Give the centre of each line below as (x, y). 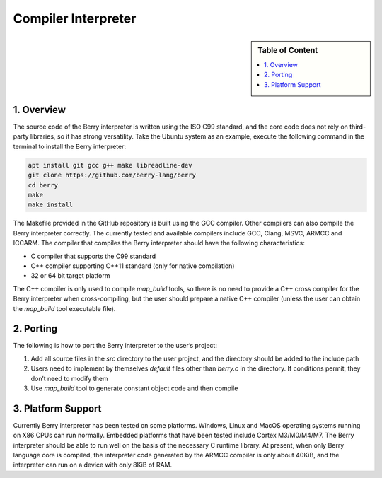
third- (358, 127)
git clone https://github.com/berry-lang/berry (112, 175)
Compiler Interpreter (75, 18)
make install (51, 205)
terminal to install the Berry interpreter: (70, 146)
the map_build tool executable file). (64, 308)
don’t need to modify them (70, 378)
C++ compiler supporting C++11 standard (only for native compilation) (133, 266)
